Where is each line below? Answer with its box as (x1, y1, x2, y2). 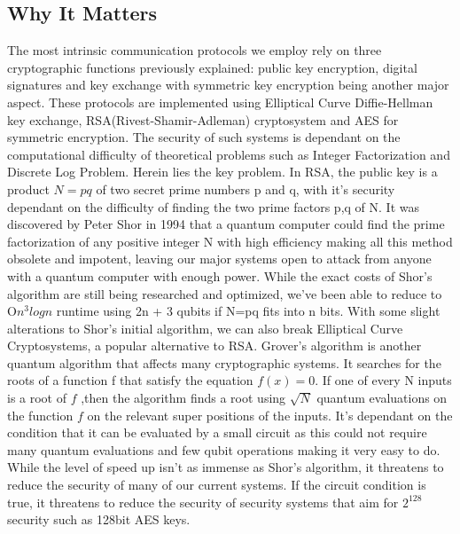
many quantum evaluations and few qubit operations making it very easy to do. (7, 440, 441, 459)
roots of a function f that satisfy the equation (7, 371, 253, 389)
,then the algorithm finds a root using (81, 389, 286, 407)
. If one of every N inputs (315, 371, 452, 389)
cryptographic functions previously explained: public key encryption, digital (7, 58, 417, 76)
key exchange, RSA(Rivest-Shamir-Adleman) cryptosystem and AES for (7, 110, 399, 129)
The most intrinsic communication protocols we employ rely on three (7, 41, 382, 59)
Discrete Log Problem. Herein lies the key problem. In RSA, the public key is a (7, 162, 438, 181)
